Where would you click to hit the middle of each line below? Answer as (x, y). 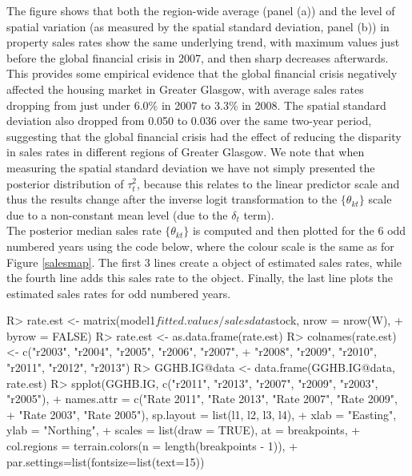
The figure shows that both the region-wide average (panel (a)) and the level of (201, 10)
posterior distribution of (65, 183)
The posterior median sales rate (84, 230)
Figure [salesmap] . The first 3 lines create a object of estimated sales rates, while (204, 262)
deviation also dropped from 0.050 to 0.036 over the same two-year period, (189, 121)
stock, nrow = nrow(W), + (337, 320)
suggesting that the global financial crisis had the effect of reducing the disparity (204, 136)
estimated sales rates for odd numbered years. (119, 293)
